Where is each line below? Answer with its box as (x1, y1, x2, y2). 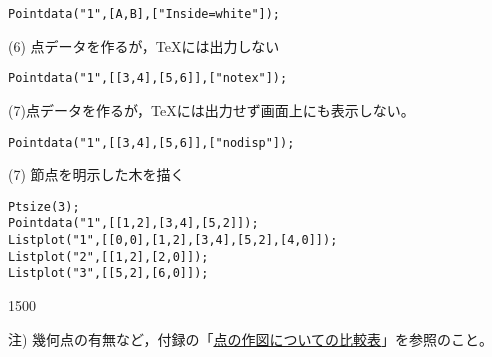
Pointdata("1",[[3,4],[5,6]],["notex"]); (8, 71, 288, 86)
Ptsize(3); (8, 199, 80, 214)
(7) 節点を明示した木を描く (8, 164, 185, 185)
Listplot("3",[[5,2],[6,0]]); (8, 266, 209, 281)
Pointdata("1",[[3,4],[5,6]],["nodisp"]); (8, 135, 295, 150)
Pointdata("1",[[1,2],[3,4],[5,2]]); (8, 216, 259, 231)
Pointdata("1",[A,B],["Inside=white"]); (8, 7, 281, 21)
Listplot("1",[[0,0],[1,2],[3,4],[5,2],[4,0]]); (8, 233, 338, 248)
